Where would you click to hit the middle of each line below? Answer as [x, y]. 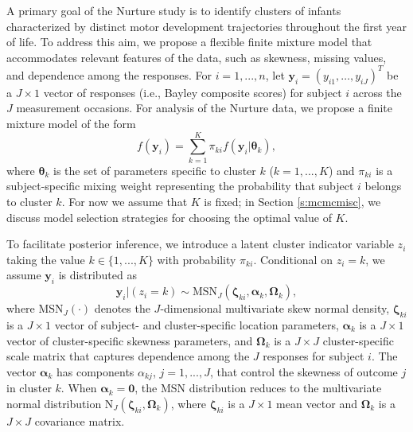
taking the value [46, 259]
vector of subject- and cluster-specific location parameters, [197, 324]
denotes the [122, 308]
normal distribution [54, 403]
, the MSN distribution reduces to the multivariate [258, 388]
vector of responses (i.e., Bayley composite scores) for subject [193, 92]
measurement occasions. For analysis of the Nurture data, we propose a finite [204, 108]
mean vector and [317, 403]
